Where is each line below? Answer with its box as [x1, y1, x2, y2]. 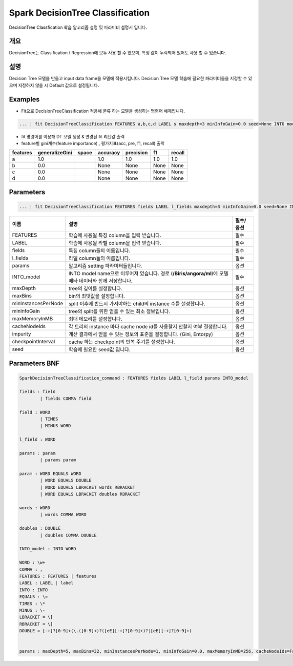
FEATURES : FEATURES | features [19, 573, 97, 579]
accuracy [98, 149, 120, 156]
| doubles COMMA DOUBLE [40, 532, 97, 538]
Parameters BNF [9, 359, 60, 368]
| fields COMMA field [40, 395, 92, 401]
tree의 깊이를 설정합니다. [68, 285, 123, 291]
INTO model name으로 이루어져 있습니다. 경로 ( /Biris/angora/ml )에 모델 [68, 270, 229, 277]
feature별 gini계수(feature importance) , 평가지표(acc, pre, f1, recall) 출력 [21, 141, 165, 146]
